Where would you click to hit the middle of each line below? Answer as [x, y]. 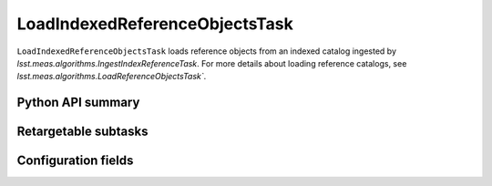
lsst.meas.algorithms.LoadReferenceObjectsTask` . [112, 77]
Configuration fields [75, 161]
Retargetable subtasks [83, 132]
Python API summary [78, 103]
